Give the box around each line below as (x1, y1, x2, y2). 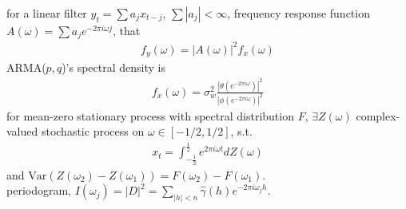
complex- (356, 107, 400, 124)
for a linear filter (6, 5, 87, 21)
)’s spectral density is (62, 59, 165, 76)
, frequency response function (227, 5, 370, 21)
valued (6, 123, 38, 140)
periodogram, (6, 182, 71, 199)
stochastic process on (41, 123, 145, 140)
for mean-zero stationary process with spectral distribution (6, 107, 294, 124)
